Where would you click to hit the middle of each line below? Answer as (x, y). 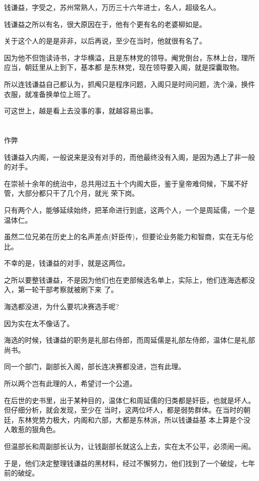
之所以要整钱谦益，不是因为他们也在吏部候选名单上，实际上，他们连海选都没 (129, 279)
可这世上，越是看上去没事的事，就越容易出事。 (81, 111)
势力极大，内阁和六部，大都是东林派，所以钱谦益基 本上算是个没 (144, 419)
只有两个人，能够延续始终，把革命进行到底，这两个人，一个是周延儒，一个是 (129, 210)
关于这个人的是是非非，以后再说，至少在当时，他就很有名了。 (105, 41)
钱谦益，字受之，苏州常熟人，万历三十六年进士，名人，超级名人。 (112, 7)
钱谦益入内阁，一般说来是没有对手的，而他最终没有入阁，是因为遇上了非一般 (129, 157)
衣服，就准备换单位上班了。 (49, 94)
